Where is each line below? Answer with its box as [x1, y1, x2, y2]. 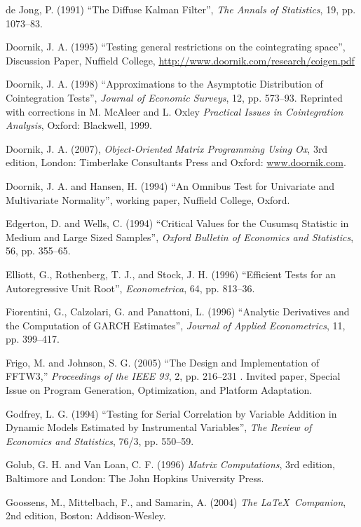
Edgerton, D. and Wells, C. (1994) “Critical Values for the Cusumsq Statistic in [6, 216, 349, 231]
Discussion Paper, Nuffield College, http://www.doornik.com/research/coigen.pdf [6, 53, 355, 67]
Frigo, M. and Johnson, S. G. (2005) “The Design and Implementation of [6, 355, 320, 369]
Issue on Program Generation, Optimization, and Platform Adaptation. [6, 383, 313, 397]
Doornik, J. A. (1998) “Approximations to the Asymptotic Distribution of [6, 76, 323, 91]
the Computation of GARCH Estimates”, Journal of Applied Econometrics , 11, [6, 317, 346, 332]
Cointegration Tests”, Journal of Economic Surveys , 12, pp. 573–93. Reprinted [6, 90, 343, 104]
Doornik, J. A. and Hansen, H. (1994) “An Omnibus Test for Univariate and [6, 178, 334, 193]
